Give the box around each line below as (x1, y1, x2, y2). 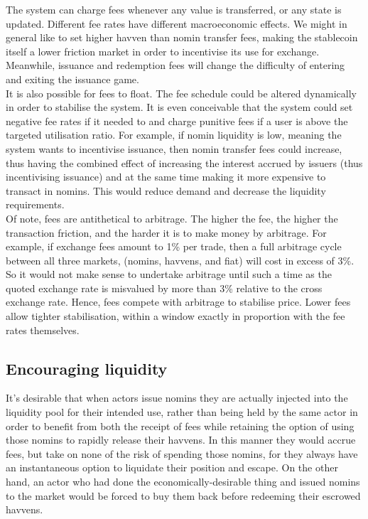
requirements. (6, 197, 65, 212)
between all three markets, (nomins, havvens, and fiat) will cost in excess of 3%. (6, 252, 355, 267)
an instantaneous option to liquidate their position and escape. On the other (6, 460, 338, 475)
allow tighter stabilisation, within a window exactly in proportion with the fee (6, 309, 345, 323)
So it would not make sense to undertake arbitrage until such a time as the (6, 267, 332, 282)
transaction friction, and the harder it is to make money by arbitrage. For (6, 225, 327, 240)
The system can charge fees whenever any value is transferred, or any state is (6, 2, 342, 16)
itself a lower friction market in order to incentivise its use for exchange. (6, 43, 320, 58)
